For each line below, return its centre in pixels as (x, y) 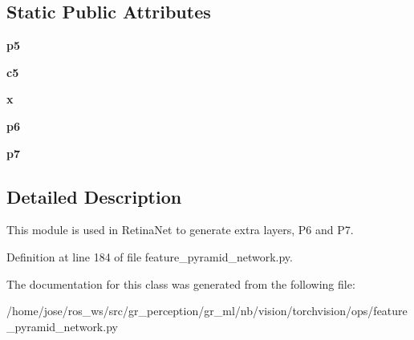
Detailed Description (94, 196)
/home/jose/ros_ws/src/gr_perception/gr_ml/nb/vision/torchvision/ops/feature (207, 311)
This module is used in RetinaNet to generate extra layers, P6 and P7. (180, 230)
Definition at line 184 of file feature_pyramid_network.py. (150, 256)
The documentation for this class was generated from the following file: (181, 283)
